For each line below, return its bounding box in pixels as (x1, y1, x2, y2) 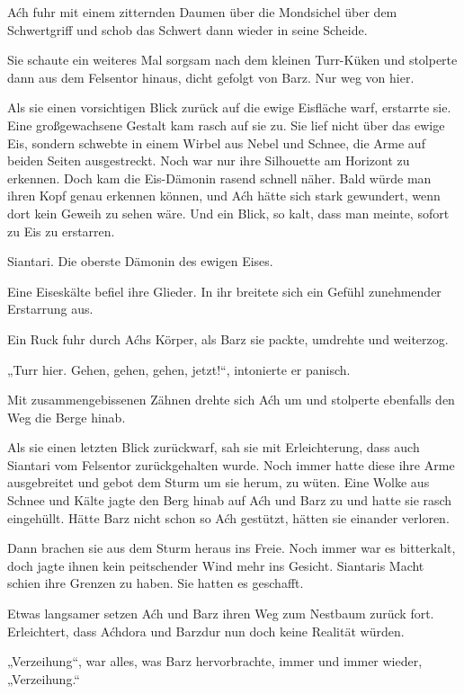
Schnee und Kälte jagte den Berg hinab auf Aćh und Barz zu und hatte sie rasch (7, 491, 452, 510)
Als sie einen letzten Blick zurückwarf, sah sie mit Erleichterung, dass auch (7, 438, 420, 457)
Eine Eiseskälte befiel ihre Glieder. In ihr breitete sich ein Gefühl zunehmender (7, 281, 442, 300)
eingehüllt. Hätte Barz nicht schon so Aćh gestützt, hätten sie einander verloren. (7, 508, 450, 527)
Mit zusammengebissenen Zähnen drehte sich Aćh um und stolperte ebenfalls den (7, 390, 455, 409)
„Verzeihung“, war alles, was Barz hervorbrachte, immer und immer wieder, (7, 652, 423, 671)
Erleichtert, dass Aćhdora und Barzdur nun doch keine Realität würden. (7, 621, 405, 640)
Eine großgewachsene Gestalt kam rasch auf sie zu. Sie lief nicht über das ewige (7, 115, 445, 134)
